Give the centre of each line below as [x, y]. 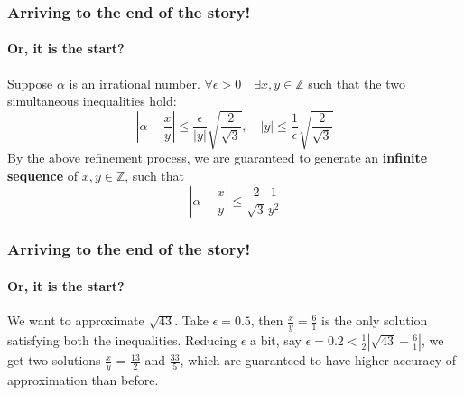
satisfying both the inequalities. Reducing [122, 340]
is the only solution [375, 320]
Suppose [30, 83]
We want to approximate [76, 320]
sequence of [42, 175]
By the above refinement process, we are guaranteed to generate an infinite [218, 158]
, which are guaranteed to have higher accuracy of [318, 360]
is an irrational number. [135, 83]
